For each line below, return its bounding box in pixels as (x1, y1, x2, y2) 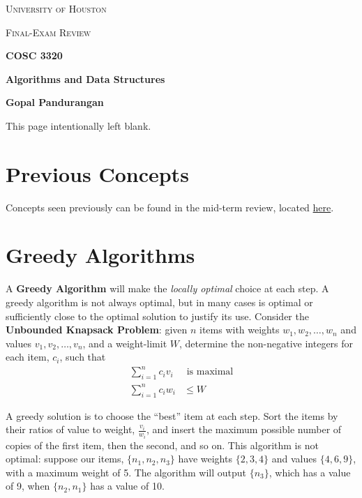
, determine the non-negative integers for (179, 335, 354, 350)
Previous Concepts (6, 159, 189, 188)
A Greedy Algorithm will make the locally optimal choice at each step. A (6, 281, 329, 296)
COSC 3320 (6, 48, 63, 63)
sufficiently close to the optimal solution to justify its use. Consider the (6, 308, 309, 323)
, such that (59, 349, 106, 364)
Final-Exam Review (6, 24, 91, 39)
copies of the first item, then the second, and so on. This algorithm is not (6, 437, 319, 452)
